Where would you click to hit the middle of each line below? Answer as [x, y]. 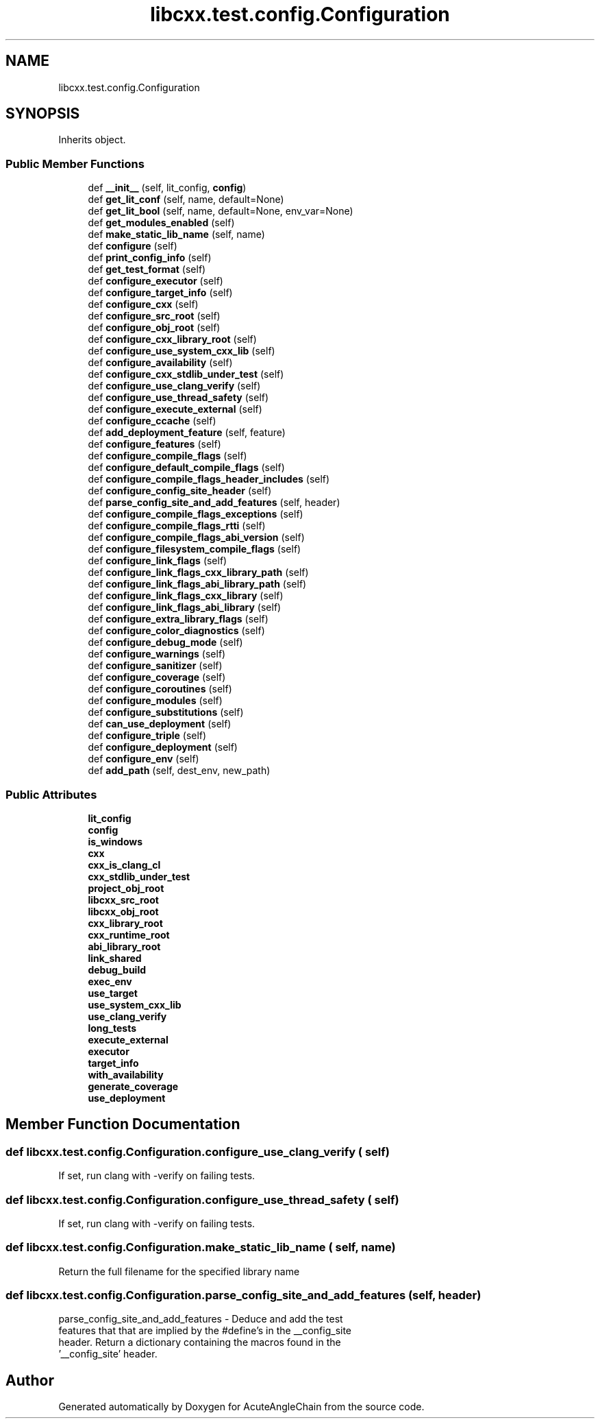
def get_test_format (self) [147, 269]
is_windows [115, 841]
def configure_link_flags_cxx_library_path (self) [198, 572]
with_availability [126, 1074]
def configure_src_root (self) [154, 316]
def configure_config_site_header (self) [180, 491]
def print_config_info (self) [150, 258]
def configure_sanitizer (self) [155, 666]
